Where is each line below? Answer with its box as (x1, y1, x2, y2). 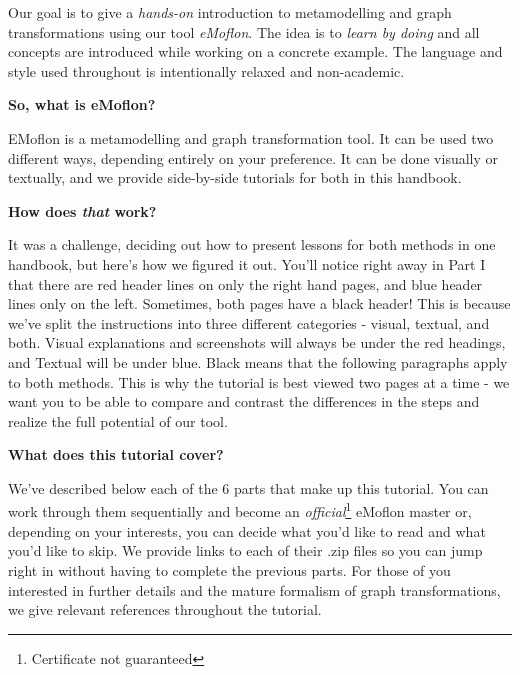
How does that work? (8, 200, 157, 221)
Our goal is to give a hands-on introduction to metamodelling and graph (8, 2, 452, 22)
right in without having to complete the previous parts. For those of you (8, 559, 451, 580)
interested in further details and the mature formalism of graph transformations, (8, 579, 501, 600)
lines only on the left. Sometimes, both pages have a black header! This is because (8, 293, 511, 314)
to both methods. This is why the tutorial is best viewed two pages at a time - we (8, 371, 510, 392)
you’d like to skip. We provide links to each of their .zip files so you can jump (8, 540, 483, 561)
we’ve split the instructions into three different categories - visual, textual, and (8, 312, 490, 333)
